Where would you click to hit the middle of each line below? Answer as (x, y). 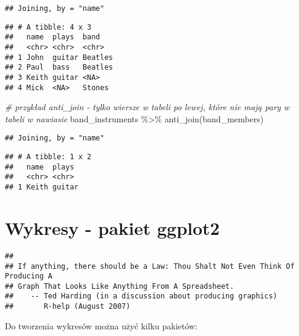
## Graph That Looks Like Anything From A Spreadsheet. (120, 286)
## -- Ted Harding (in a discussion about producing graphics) (141, 296)
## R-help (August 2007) (68, 307)
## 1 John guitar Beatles (59, 57)
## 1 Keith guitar (42, 187)
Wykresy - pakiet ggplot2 (112, 227)
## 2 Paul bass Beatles (59, 68)
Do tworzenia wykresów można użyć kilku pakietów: (101, 325)
